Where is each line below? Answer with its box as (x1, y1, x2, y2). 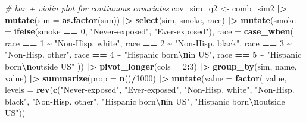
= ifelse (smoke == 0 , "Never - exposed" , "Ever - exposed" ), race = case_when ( (5, 25, 293, 37)
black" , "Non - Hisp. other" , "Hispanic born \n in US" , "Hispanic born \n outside (5, 94, 285, 107)
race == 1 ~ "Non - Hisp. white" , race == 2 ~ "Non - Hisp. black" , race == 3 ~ (5, 36, 292, 49)
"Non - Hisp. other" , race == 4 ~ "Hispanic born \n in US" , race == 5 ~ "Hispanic (5, 48, 302, 61)
